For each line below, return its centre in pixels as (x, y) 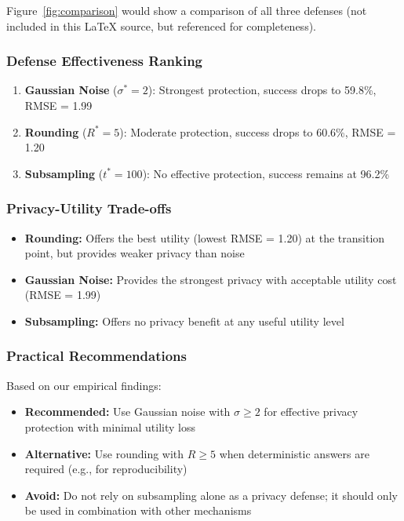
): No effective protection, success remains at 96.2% (266, 173)
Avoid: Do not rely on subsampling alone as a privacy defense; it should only (211, 495)
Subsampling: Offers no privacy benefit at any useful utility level (184, 321)
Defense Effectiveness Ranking (104, 61)
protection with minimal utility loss (110, 426)
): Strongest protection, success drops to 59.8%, (262, 90)
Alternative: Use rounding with (104, 453)
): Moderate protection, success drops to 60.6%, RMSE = (258, 131)
